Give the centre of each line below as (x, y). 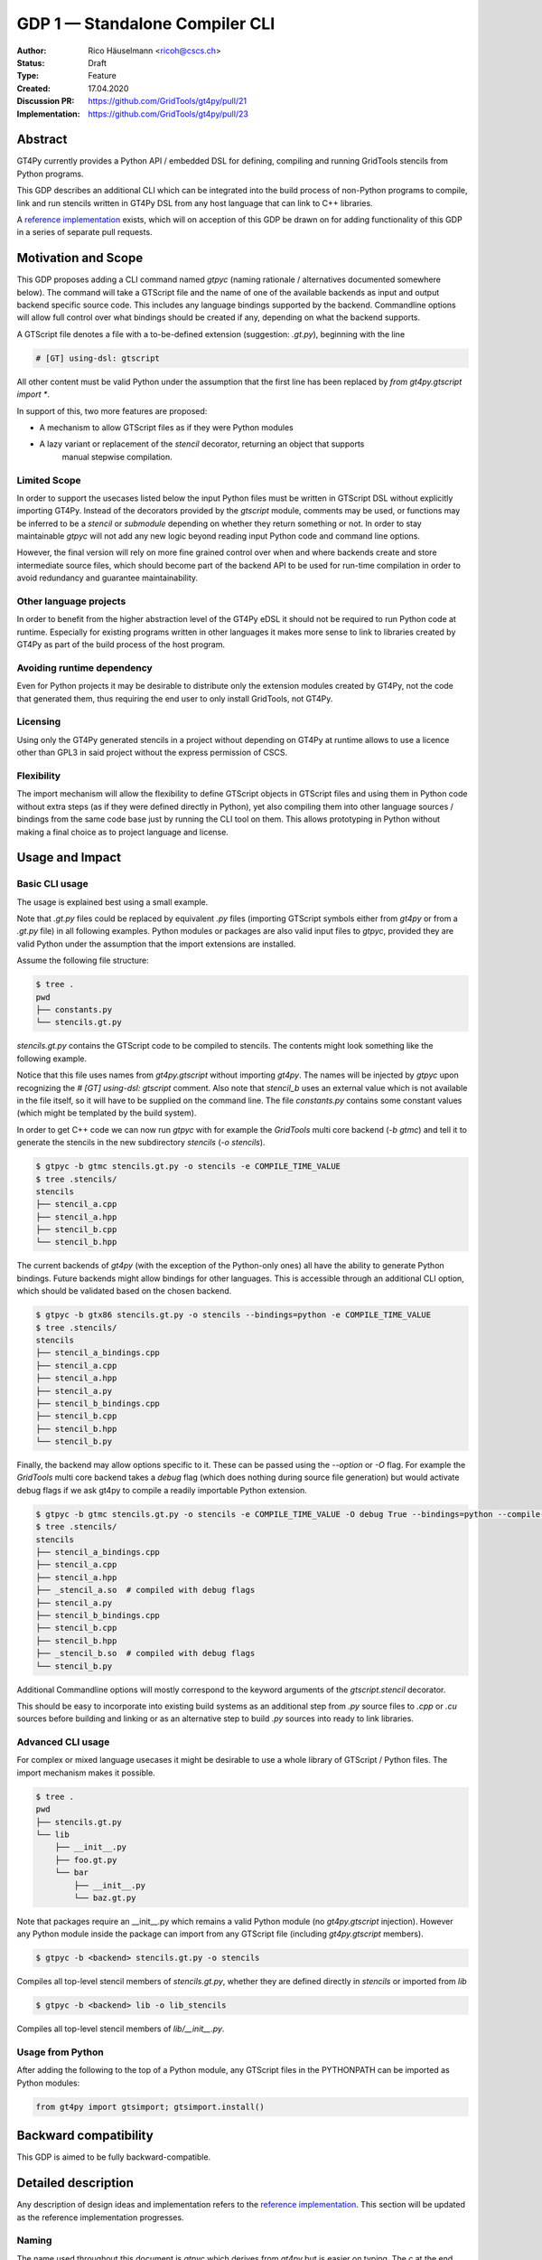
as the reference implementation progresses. (100, 2217)
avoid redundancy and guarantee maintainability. (107, 578)
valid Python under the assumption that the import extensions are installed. (156, 944)
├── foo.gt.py (86, 1860)
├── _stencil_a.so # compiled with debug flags (145, 1590)
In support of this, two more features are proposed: (112, 410)
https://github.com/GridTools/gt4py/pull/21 (168, 101)
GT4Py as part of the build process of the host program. (121, 645)
